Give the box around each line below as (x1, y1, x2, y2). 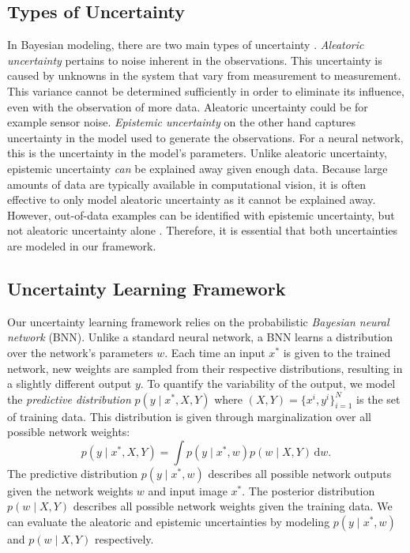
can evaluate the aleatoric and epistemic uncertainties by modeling (7, 513, 330, 530)
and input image (148, 482, 228, 498)
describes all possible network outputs (208, 465, 392, 481)
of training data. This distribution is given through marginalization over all (7, 408, 371, 424)
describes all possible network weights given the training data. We (73, 498, 393, 514)
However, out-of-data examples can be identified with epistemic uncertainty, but (7, 206, 395, 223)
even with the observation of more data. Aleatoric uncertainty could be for (7, 98, 368, 115)
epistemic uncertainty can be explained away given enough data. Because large (7, 160, 388, 176)
